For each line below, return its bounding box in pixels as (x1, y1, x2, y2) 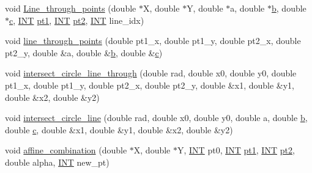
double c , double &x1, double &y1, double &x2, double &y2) (5, 123, 233, 136)
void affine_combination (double (5, 144, 127, 156)
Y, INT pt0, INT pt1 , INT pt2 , (177, 144, 295, 156)
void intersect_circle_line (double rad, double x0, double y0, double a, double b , (5, 111, 308, 124)
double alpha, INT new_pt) (5, 155, 110, 168)
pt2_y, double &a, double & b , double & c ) (5, 46, 163, 59)
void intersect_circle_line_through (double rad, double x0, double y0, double (5, 67, 297, 79)
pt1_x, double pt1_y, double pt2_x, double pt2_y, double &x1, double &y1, (5, 78, 295, 91)
